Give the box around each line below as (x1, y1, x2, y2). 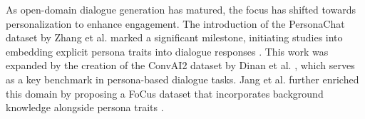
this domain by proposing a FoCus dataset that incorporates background (6, 86, 324, 100)
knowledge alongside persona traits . (6, 100, 164, 115)
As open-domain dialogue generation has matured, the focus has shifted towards (6, 2, 356, 16)
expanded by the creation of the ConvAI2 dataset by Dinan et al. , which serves (6, 58, 355, 73)
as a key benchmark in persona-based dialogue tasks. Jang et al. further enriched (6, 71, 359, 86)
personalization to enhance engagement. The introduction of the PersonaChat (6, 16, 345, 31)
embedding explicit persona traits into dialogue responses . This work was (6, 43, 329, 58)
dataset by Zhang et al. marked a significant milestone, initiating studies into (6, 30, 343, 45)
